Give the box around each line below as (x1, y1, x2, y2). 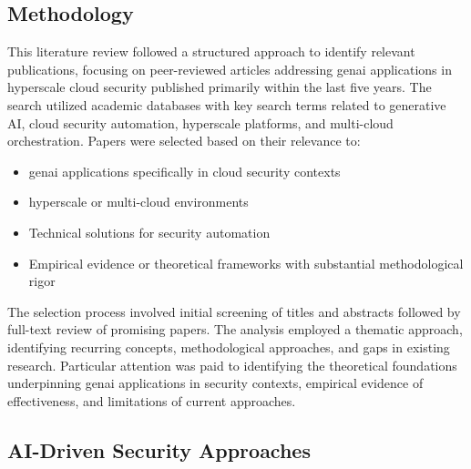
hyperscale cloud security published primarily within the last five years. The (7, 77, 432, 97)
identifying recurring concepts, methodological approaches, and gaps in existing (7, 337, 450, 356)
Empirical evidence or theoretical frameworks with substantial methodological (28, 253, 464, 272)
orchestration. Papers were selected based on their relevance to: (7, 131, 361, 150)
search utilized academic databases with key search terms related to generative (7, 95, 446, 114)
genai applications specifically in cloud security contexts (28, 161, 341, 180)
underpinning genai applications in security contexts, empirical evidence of (7, 373, 424, 393)
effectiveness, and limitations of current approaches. (7, 391, 296, 410)
